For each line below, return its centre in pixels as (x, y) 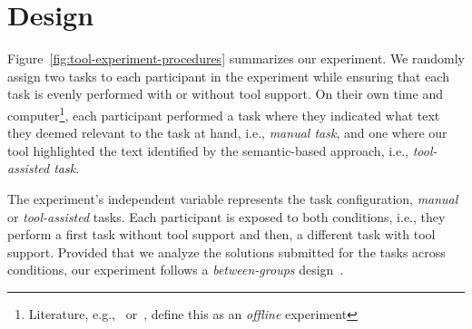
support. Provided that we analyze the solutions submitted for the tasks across (226, 252)
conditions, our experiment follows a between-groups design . (176, 270)
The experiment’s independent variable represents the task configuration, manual (233, 198)
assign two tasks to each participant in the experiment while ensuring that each (228, 76)
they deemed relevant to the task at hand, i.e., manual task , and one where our (227, 133)
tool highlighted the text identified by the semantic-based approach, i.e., (208, 150)
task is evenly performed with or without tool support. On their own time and (225, 94)
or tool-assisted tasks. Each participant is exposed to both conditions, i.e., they (226, 216)
